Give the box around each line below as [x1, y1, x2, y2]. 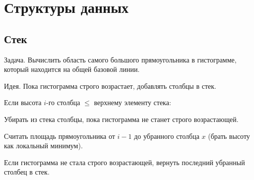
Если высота [4, 97, 42, 108]
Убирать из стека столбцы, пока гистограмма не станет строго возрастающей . [4, 114, 239, 124]
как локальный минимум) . [4, 140, 83, 151]
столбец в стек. [4, 167, 50, 177]
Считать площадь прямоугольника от [4, 130, 115, 141]
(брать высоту [208, 130, 250, 141]
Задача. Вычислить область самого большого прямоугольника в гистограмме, [4, 54, 237, 64]
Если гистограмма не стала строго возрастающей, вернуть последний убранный [4, 157, 245, 167]
